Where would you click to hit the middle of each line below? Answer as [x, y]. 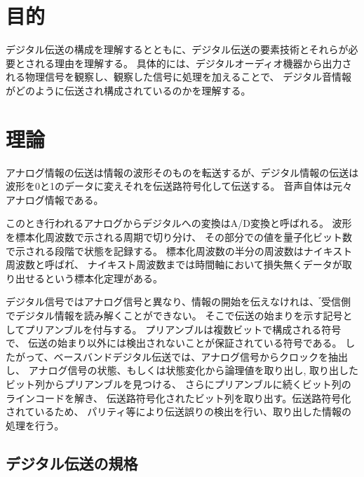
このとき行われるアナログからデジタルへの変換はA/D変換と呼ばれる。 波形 [179, 223]
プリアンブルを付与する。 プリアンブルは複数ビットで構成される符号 [183, 329]
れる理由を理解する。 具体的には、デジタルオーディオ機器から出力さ [193, 63]
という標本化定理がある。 [103, 278]
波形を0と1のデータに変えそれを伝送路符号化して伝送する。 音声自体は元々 [179, 186]
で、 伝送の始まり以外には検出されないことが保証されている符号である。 [174, 343]
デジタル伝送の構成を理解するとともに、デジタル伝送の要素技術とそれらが [177, 49]
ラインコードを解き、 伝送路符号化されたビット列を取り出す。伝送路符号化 [178, 397]
